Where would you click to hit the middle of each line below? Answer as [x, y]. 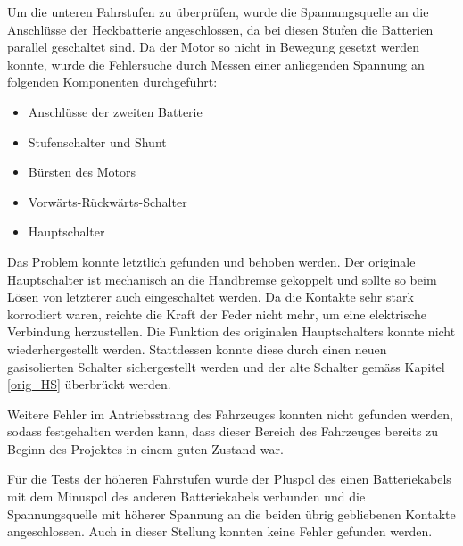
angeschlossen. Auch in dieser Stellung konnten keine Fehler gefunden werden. [220, 531]
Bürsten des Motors [82, 172]
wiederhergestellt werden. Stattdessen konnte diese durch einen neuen [197, 348]
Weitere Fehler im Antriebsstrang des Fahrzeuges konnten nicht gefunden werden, [230, 414]
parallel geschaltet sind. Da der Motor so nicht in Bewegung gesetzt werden [214, 47]
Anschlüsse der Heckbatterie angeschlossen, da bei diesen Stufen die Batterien [220, 29]
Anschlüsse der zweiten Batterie [115, 111]
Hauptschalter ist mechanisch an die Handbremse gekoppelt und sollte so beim [222, 279]
